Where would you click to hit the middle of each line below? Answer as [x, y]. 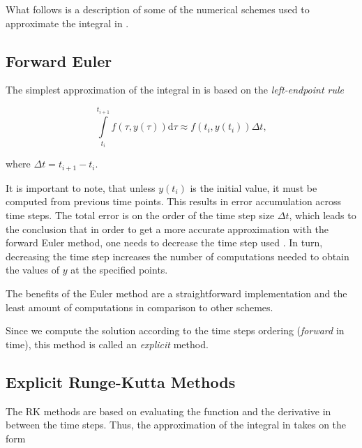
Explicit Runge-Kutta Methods [121, 381]
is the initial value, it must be [254, 187]
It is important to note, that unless [81, 187]
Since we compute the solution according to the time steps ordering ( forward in [175, 330]
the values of [33, 270]
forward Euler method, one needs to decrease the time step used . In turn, [164, 242]
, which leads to [323, 215]
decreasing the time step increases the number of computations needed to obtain [178, 256]
